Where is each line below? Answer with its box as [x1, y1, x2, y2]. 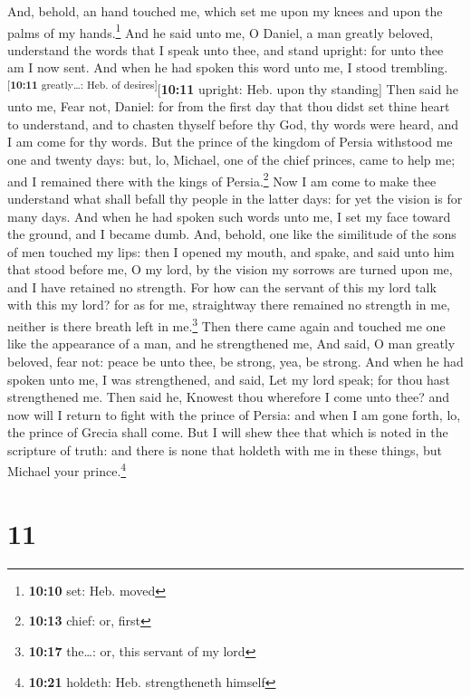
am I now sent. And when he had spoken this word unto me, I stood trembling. [7, 58, 448, 77]
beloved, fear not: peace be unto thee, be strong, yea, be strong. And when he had [7, 351, 464, 370]
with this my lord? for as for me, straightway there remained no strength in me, [7, 295, 451, 314]
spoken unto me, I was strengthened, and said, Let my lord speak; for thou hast [7, 369, 450, 388]
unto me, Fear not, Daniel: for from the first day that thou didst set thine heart [7, 97, 450, 116]
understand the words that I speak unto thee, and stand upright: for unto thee [7, 40, 444, 59]
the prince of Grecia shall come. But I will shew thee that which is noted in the [7, 423, 448, 442]
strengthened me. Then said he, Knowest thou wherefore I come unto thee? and [7, 387, 449, 406]
